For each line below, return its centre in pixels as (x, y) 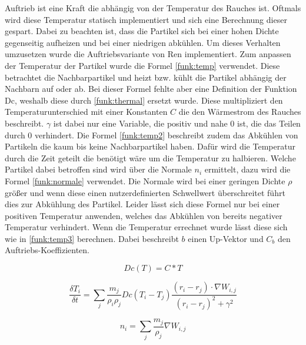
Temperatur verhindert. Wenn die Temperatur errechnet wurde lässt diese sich (146, 227)
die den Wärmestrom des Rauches (240, 112)
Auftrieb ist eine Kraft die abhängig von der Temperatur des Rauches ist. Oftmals (153, 8)
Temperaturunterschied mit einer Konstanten (86, 112)
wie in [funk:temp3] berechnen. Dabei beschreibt (92, 238)
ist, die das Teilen (269, 123)
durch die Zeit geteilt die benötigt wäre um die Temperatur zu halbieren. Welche (150, 157)
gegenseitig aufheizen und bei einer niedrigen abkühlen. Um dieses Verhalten (143, 42)
